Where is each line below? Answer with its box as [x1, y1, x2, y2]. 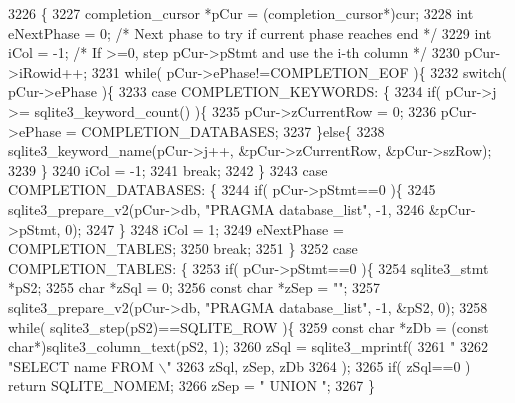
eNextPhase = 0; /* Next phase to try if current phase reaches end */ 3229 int [8, 22, 492, 43]
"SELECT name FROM [8, 355, 154, 376]
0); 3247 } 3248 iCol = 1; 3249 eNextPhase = [65, 218, 344, 239]
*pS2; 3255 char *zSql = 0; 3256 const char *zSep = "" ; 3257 [8, 277, 380, 298]
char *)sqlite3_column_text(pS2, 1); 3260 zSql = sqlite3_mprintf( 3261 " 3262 [8, 336, 488, 357]
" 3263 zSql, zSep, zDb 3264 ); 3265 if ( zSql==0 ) [166, 355, 471, 376]
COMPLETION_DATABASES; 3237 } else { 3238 [81, 120, 385, 141]
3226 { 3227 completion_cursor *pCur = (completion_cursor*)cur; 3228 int [8, 3, 474, 23]
